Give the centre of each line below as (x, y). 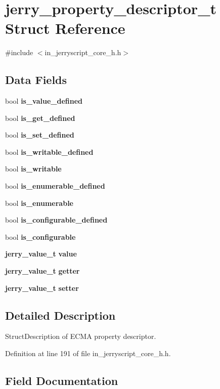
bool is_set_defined (40, 135)
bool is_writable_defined (49, 152)
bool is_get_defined (40, 118)
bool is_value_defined (44, 101)
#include (19, 52)
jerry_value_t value (41, 254)
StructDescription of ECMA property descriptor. (81, 336)
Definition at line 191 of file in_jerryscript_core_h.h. (88, 353)
